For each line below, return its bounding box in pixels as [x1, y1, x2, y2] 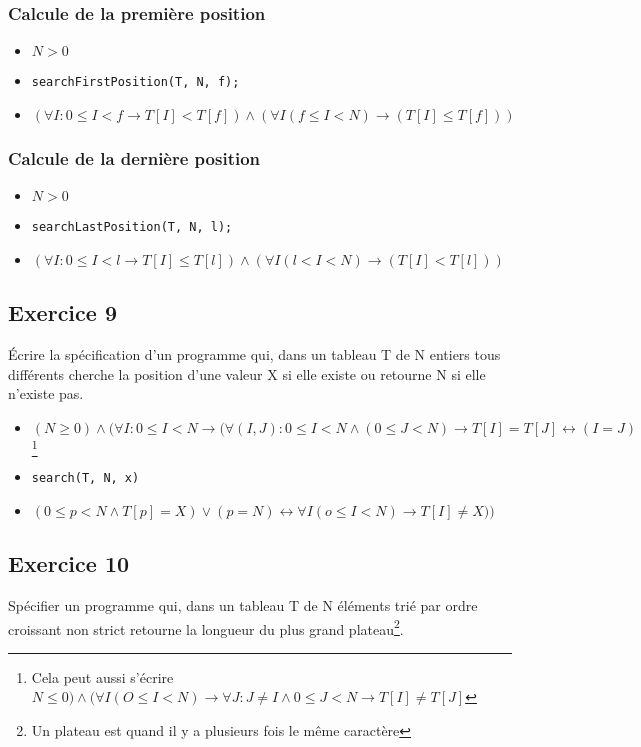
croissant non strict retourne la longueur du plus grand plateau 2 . [8, 615, 404, 639]
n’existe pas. [8, 383, 84, 404]
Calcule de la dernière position [8, 145, 261, 170]
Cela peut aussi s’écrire [31, 666, 174, 687]
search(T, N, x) [31, 471, 140, 486]
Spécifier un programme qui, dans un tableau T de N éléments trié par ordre [8, 594, 478, 615]
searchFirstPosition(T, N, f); [31, 75, 240, 90]
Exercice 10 [8, 548, 130, 579]
